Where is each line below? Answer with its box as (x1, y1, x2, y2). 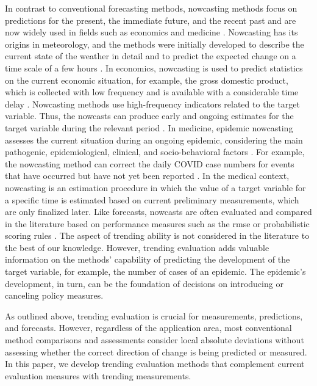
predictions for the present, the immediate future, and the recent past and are (5, 13, 296, 26)
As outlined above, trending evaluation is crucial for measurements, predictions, (5, 309, 303, 322)
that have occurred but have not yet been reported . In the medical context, (5, 169, 290, 182)
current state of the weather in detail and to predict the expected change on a (5, 49, 296, 62)
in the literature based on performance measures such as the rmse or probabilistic (5, 217, 310, 230)
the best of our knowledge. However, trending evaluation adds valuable (5, 241, 269, 253)
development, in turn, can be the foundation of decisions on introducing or (5, 277, 283, 289)
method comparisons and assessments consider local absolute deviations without (5, 333, 304, 346)
